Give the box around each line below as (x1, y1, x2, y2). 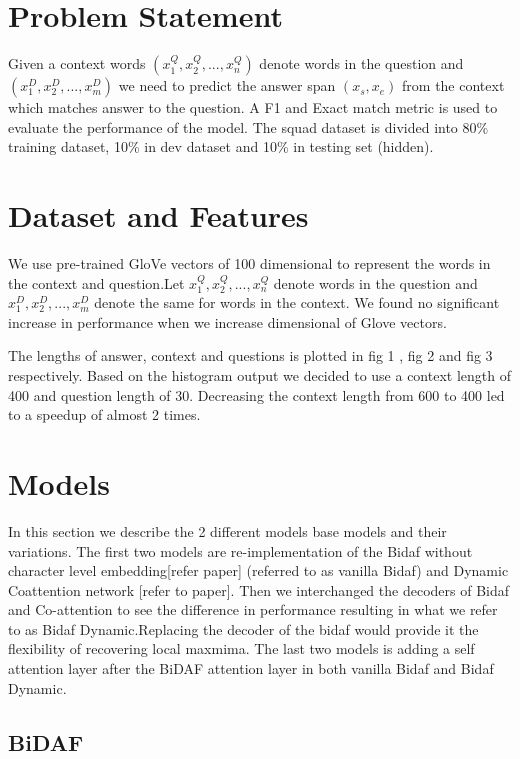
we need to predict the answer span (118, 75, 336, 96)
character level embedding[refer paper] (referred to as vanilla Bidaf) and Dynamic (8, 560, 509, 581)
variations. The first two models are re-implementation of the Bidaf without (8, 540, 473, 561)
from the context (402, 75, 505, 96)
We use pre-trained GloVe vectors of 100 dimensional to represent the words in (8, 253, 491, 274)
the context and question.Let (8, 272, 185, 293)
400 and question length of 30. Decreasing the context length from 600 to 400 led (8, 384, 505, 405)
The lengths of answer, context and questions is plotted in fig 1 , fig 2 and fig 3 (8, 345, 493, 366)
